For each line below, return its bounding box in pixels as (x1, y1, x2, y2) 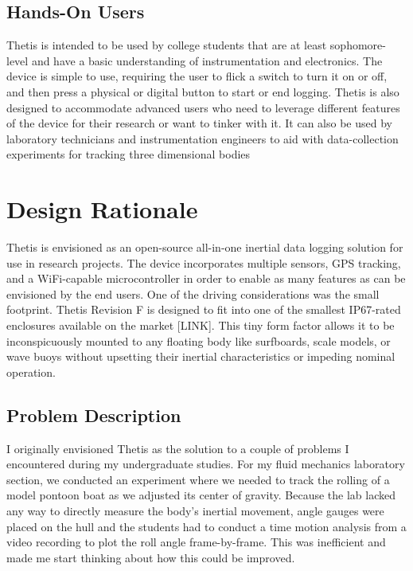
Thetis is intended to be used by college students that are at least (6, 37, 327, 53)
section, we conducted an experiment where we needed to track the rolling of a (6, 471, 390, 487)
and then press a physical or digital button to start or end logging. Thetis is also (6, 83, 399, 100)
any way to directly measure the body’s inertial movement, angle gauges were (6, 503, 384, 518)
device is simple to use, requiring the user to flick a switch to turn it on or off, (6, 68, 388, 84)
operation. (6, 363, 56, 380)
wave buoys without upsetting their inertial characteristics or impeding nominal (6, 348, 395, 365)
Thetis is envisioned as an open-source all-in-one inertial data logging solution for (6, 239, 403, 256)
